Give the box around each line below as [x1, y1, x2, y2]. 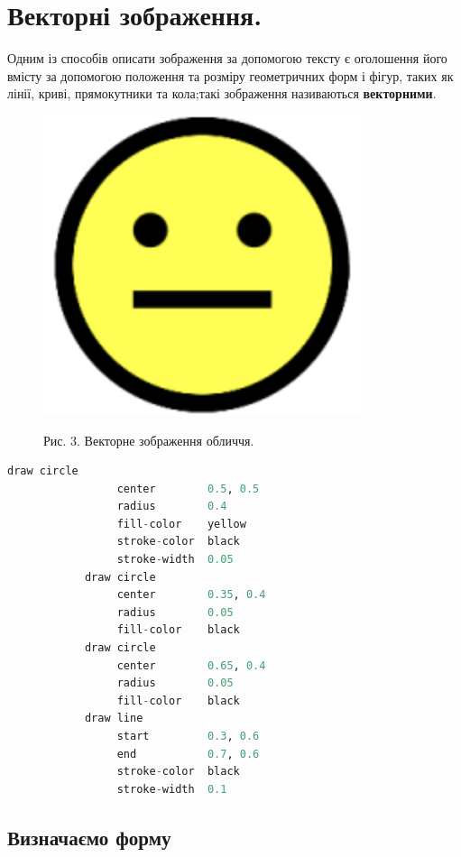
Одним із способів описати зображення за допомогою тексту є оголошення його [7, 49, 447, 68]
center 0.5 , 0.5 [116, 482, 260, 495]
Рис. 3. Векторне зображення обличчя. [43, 430, 254, 449]
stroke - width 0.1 [116, 782, 227, 796]
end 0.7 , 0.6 [116, 747, 260, 760]
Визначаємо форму [7, 823, 171, 851]
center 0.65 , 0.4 [116, 659, 266, 672]
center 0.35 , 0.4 [116, 588, 266, 602]
